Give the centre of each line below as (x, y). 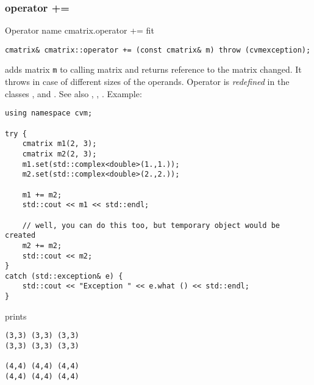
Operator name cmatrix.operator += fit (80, 30)
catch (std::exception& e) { (64, 276)
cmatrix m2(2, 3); (59, 154)
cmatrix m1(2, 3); (59, 144)
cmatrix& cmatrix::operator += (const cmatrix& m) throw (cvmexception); (158, 50)
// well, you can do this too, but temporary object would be (151, 225)
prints (16, 316)
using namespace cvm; (49, 113)
